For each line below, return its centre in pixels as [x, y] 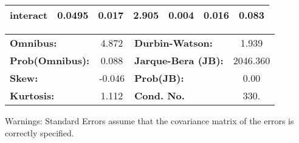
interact [29, 15]
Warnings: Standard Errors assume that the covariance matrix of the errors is [149, 121]
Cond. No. [159, 95]
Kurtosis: [32, 95]
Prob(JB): [159, 78]
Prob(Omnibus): [50, 60]
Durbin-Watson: [173, 43]
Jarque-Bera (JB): [179, 60]
